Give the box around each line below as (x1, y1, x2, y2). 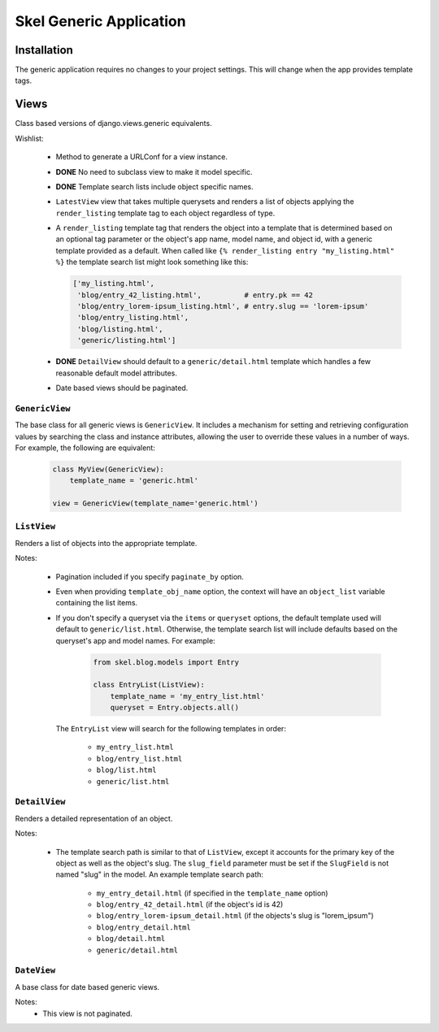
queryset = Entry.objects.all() (110, 703, 240, 713)
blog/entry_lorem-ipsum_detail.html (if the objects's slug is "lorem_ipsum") (96, 911, 374, 921)
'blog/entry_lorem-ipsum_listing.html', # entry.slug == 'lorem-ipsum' (77, 301, 369, 311)
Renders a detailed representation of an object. (15, 813, 173, 823)
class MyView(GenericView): (52, 464, 164, 474)
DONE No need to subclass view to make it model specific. (55, 167, 253, 176)
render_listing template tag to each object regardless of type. (55, 208, 276, 218)
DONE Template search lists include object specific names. (55, 181, 254, 191)
